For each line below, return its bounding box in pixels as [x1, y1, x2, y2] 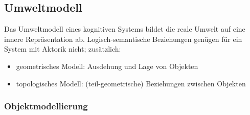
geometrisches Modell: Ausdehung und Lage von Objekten [16, 60, 198, 71]
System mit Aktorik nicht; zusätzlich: [4, 43, 121, 54]
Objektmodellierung [4, 100, 88, 112]
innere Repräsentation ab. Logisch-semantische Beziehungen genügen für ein [4, 33, 242, 44]
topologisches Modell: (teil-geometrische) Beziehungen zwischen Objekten [16, 78, 246, 88]
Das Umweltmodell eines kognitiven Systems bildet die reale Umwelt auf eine [4, 24, 245, 34]
